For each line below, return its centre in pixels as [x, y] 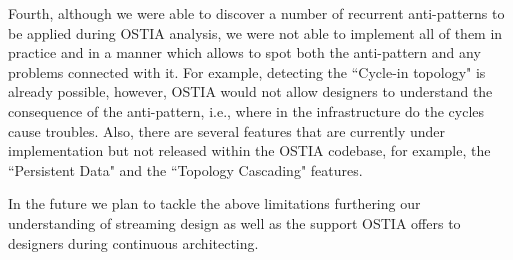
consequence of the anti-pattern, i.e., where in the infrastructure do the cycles [246, 110]
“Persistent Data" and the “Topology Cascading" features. [185, 169]
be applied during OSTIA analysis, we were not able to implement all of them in [255, 32]
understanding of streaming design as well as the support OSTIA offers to [234, 222]
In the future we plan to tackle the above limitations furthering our [214, 203]
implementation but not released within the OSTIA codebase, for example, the [249, 150]
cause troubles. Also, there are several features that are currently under [227, 130]
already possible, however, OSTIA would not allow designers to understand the [250, 91]
